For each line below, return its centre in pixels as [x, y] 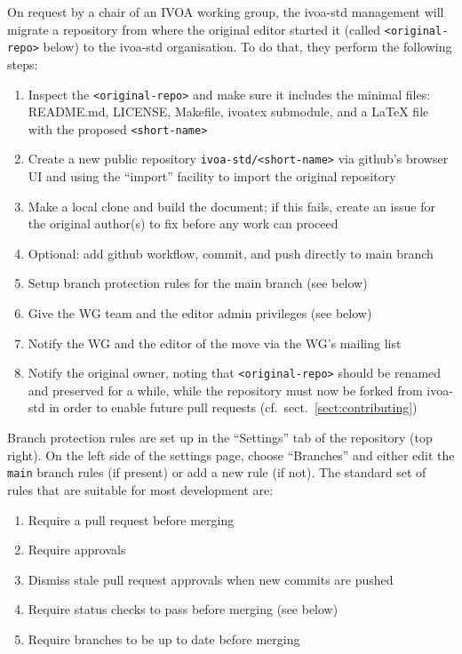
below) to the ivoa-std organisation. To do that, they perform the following [247, 47]
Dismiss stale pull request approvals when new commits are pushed [211, 579]
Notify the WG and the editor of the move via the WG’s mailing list [215, 343]
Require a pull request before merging [131, 519]
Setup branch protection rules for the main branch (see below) [198, 283]
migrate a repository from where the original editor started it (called [194, 29]
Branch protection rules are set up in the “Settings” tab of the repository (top [220, 438]
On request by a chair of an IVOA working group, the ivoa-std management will [226, 12]
